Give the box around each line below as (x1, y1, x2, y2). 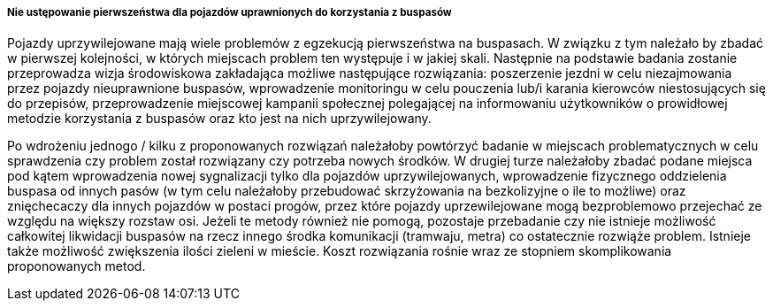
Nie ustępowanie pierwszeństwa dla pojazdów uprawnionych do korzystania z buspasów (7, 6, 452, 19)
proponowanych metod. (7, 258, 146, 274)
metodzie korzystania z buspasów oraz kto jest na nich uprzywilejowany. (7, 111, 432, 127)
